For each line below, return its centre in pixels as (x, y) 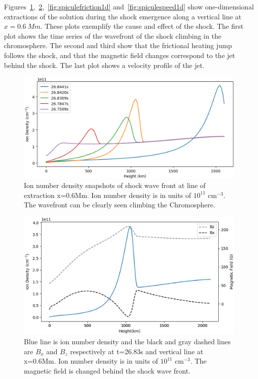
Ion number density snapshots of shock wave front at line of (115, 185)
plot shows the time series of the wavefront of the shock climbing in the (113, 35)
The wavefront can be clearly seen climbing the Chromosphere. (120, 205)
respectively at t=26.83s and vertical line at (136, 351)
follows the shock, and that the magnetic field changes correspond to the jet (120, 55)
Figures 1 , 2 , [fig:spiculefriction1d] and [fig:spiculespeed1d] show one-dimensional (129, 6)
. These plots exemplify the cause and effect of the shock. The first (142, 26)
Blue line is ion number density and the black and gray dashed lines (127, 341)
